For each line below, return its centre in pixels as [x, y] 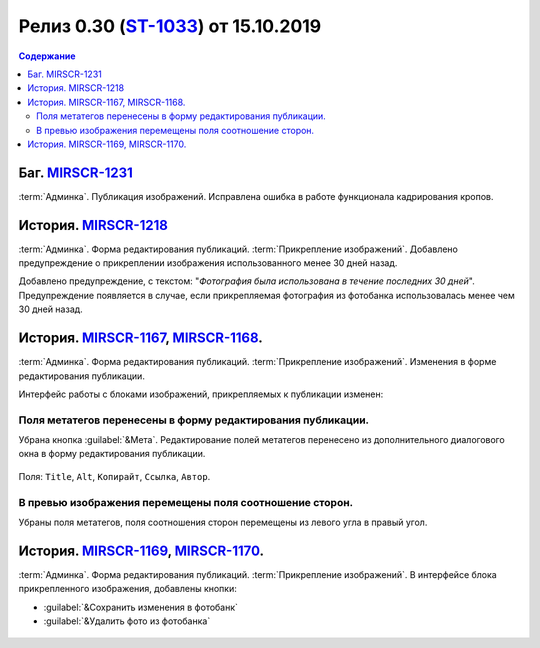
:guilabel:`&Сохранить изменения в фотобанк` [141, 607]
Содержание [47, 56]
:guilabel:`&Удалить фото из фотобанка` [127, 621]
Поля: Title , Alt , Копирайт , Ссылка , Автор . [114, 476]
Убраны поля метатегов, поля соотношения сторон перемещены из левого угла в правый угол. [223, 522]
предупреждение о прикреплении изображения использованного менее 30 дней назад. [208, 263]
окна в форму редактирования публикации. [112, 454]
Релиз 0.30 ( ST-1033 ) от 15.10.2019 [170, 26]
